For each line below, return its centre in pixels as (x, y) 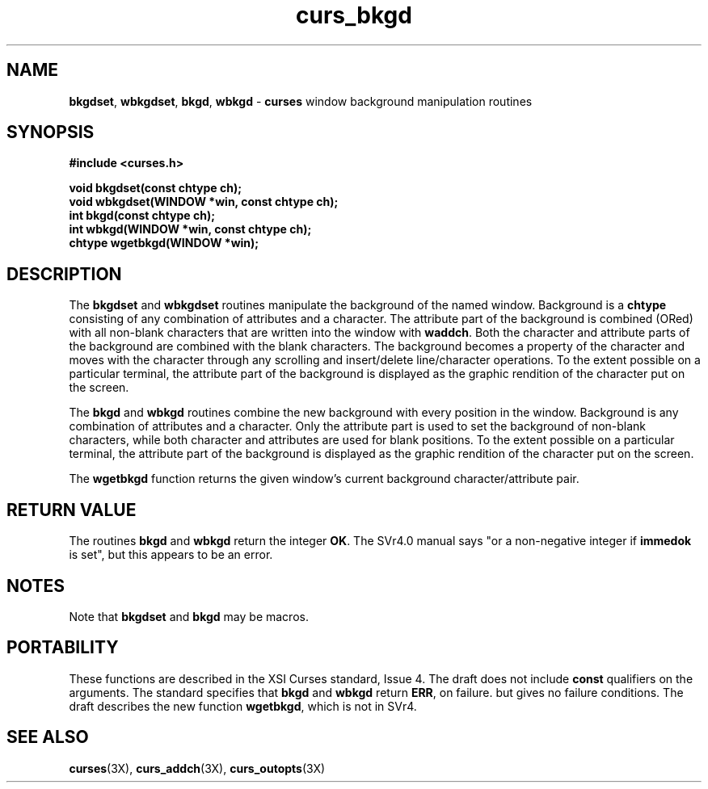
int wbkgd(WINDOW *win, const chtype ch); (190, 229)
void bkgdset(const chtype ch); (156, 188)
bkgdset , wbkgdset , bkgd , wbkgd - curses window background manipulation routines (301, 101)
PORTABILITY (63, 648)
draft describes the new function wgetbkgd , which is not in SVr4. (243, 706)
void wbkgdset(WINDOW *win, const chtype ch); (204, 202)
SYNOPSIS (51, 132)
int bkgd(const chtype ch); (142, 216)
